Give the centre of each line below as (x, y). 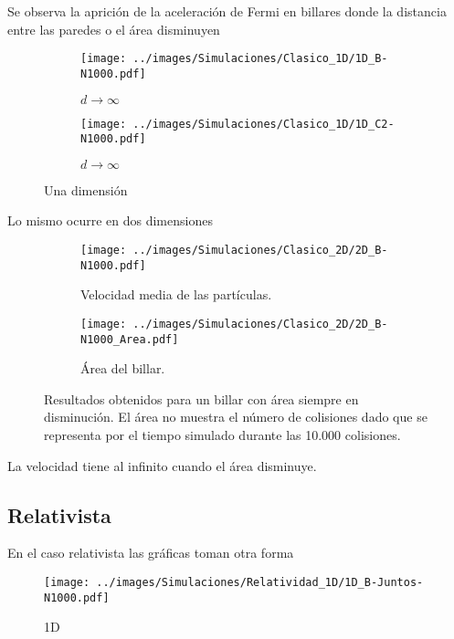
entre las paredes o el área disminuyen (114, 29)
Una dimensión (86, 189)
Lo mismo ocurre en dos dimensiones (110, 220)
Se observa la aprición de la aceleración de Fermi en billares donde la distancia (227, 11)
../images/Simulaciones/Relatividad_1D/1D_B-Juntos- (260, 582)
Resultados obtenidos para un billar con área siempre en (201, 398)
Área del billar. (123, 368)
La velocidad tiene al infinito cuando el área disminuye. (162, 465)
